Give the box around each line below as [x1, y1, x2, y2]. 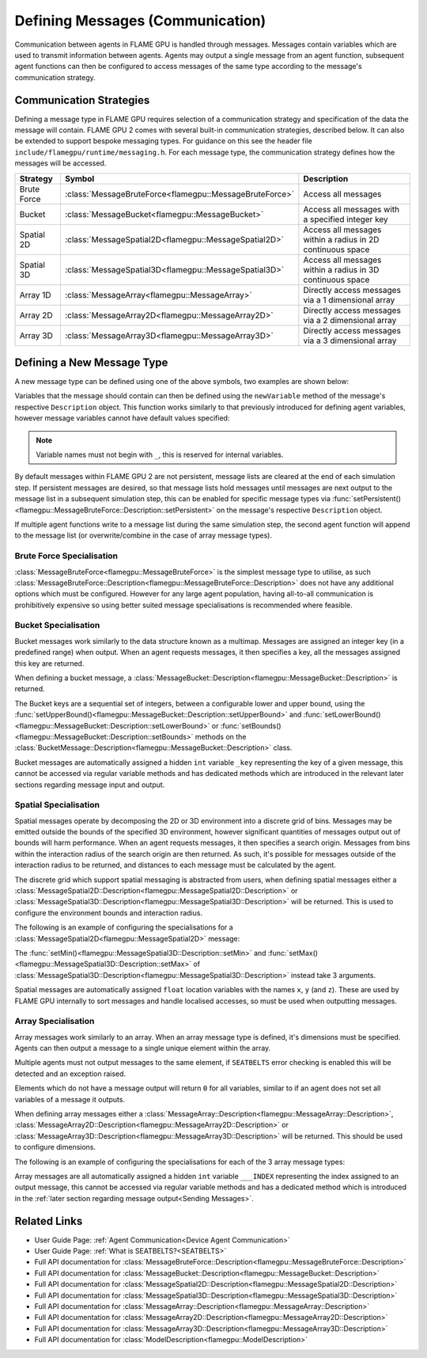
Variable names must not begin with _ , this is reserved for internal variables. [36, 450, 284, 459]
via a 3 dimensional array [303, 335, 397, 346]
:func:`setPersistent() [332, 494, 402, 504]
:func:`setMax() [267, 948, 319, 957]
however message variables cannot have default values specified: [14, 413, 230, 423]
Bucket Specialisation [14, 620, 100, 631]
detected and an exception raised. [14, 1069, 127, 1078]
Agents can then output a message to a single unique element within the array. [14, 1044, 271, 1053]
